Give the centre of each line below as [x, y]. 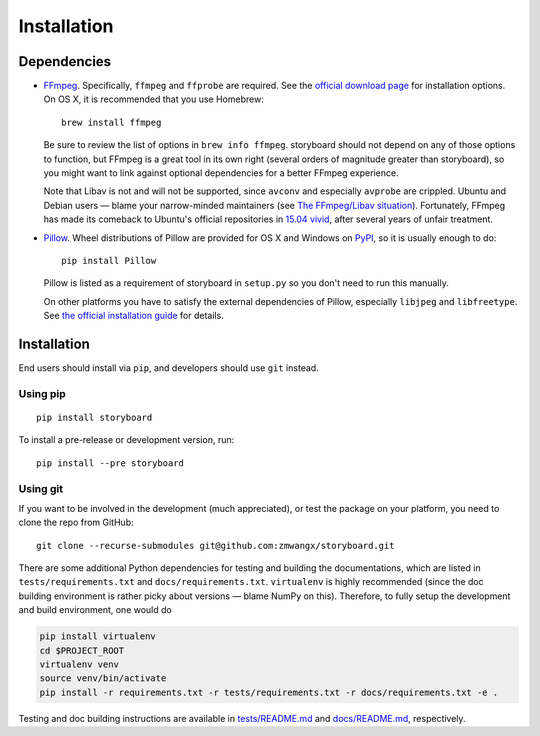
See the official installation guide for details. [133, 316]
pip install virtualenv [98, 636]
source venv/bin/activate [103, 678]
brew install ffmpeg [111, 122]
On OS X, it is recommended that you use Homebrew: [153, 99]
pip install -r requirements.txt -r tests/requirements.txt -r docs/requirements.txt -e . [269, 692]
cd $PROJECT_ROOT [82, 650]
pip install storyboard [94, 417]
